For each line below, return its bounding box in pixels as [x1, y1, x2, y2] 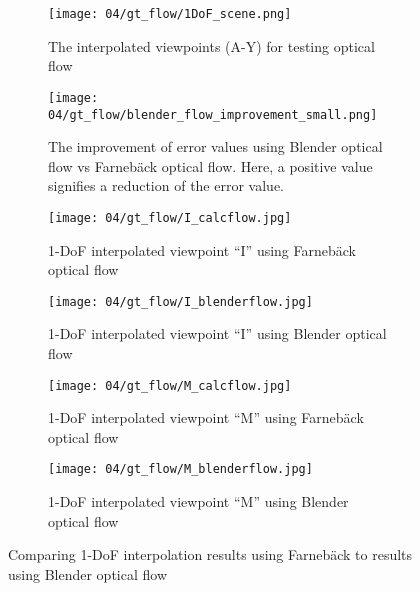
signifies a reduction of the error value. [48, 175, 284, 196]
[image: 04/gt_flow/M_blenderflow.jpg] [48, 462, 313, 477]
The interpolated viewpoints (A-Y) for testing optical [48, 35, 375, 56]
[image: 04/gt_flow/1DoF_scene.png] [48, 7, 292, 21]
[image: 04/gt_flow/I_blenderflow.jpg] [48, 294, 313, 309]
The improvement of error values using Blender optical [48, 136, 383, 157]
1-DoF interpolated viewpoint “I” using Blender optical [48, 323, 387, 344]
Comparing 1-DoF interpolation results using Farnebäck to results [8, 544, 413, 565]
